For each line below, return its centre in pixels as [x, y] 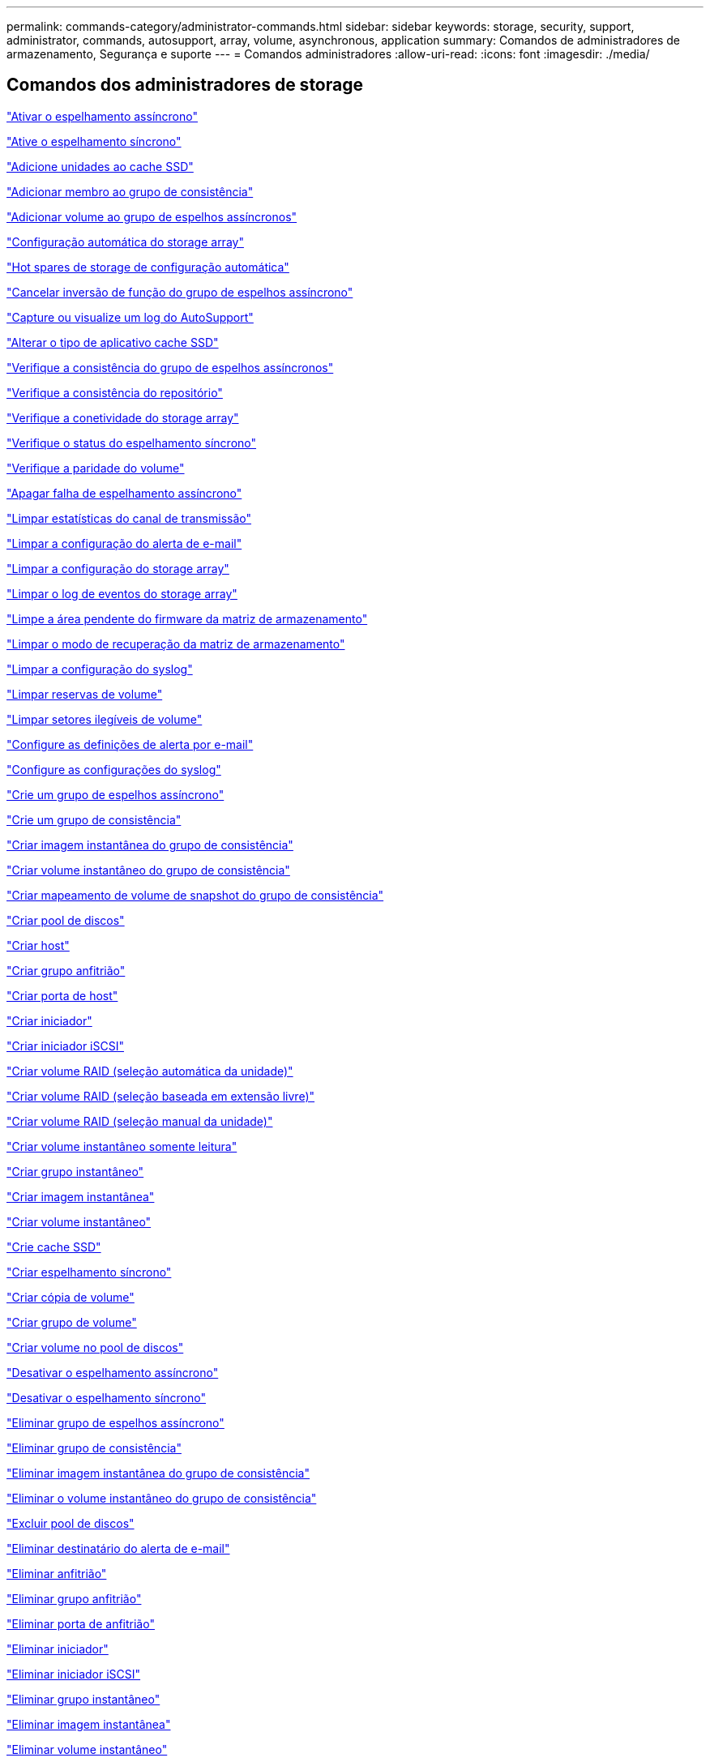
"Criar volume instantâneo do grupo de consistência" [148, 870]
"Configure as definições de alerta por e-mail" [130, 744]
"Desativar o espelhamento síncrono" [106, 1397]
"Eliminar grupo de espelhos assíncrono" [115, 1422]
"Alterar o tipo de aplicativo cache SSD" [113, 342]
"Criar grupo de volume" [72, 1322]
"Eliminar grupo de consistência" [94, 1448]
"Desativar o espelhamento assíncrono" [113, 1372]
